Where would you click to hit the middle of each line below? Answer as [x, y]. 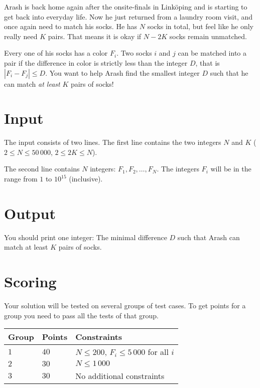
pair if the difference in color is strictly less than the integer [96, 62]
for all [158, 352]
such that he [229, 72]
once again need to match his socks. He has [71, 26]
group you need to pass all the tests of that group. [81, 315]
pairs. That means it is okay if [95, 36]
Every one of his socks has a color [56, 53]
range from [21, 179]
